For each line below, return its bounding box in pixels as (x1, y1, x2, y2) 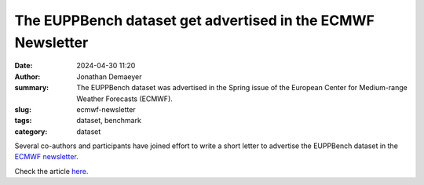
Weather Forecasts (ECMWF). (76, 94, 173, 103)
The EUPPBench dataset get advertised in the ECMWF (14, 12, 375, 29)
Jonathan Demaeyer (76, 71, 142, 82)
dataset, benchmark (76, 116, 141, 125)
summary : (14, 83, 49, 92)
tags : (14, 116, 32, 125)
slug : (14, 104, 31, 114)
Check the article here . (14, 166, 89, 176)
